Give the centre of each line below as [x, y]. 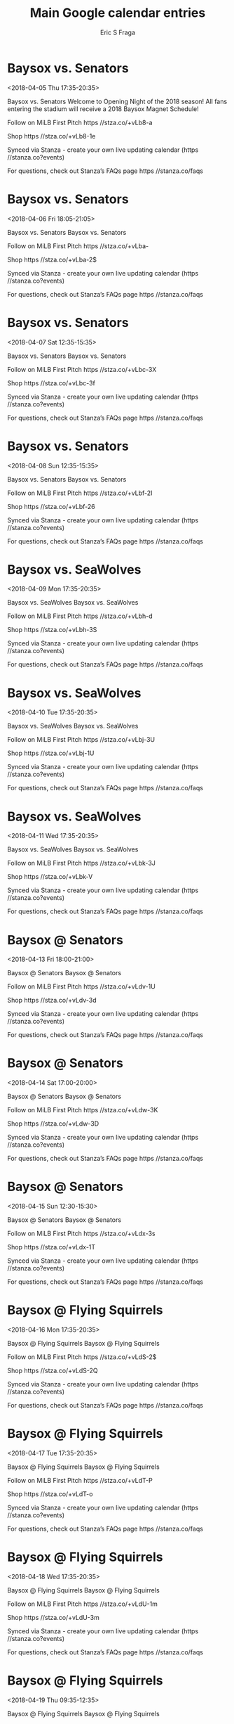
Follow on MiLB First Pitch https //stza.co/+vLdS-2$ [82, 1357]
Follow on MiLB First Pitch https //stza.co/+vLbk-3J [82, 863]
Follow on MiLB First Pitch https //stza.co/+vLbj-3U [81, 740]
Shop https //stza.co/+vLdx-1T [51, 1247]
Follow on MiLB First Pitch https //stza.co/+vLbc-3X [82, 369]
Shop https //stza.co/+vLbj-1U [51, 753]
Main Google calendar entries [118, 13]
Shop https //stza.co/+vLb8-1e [51, 136]
